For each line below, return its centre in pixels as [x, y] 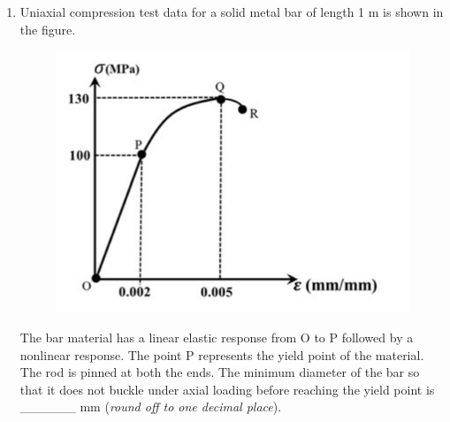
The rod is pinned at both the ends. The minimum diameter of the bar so [220, 372]
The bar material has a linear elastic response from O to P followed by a [217, 338]
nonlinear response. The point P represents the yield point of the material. [222, 354]
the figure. [48, 29]
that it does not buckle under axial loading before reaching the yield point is [227, 389]
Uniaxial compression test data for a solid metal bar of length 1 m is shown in [232, 12]
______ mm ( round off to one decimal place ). [151, 407]
